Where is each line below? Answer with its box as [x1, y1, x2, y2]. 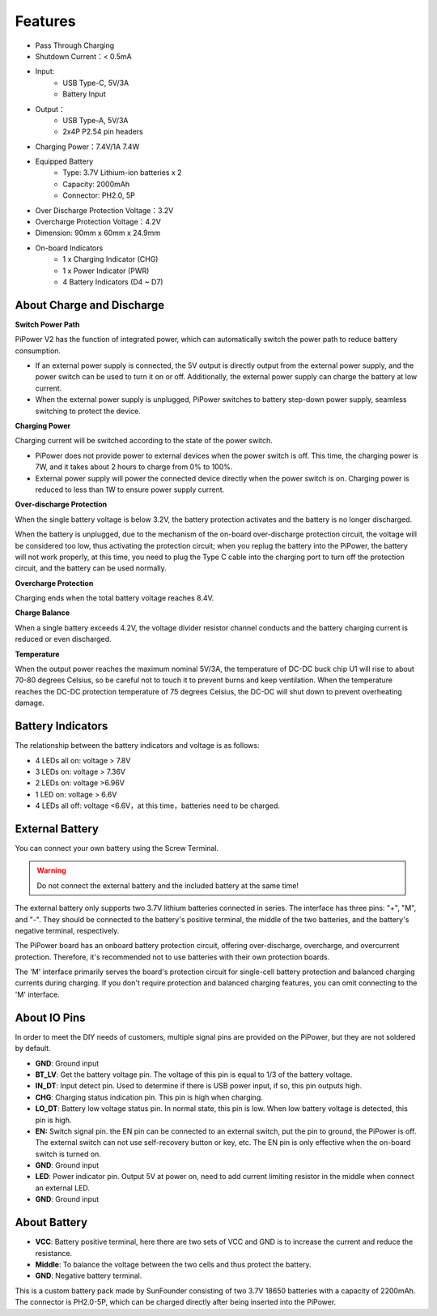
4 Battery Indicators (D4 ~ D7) [62, 276, 163, 287]
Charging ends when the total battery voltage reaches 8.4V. [15, 593, 214, 603]
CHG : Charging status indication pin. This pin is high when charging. [35, 1092, 263, 1102]
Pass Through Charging [35, 41, 115, 50]
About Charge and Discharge [15, 298, 165, 312]
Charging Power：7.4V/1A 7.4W [35, 142, 140, 152]
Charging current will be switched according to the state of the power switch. [15, 436, 273, 446]
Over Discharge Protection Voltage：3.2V [35, 205, 174, 215]
